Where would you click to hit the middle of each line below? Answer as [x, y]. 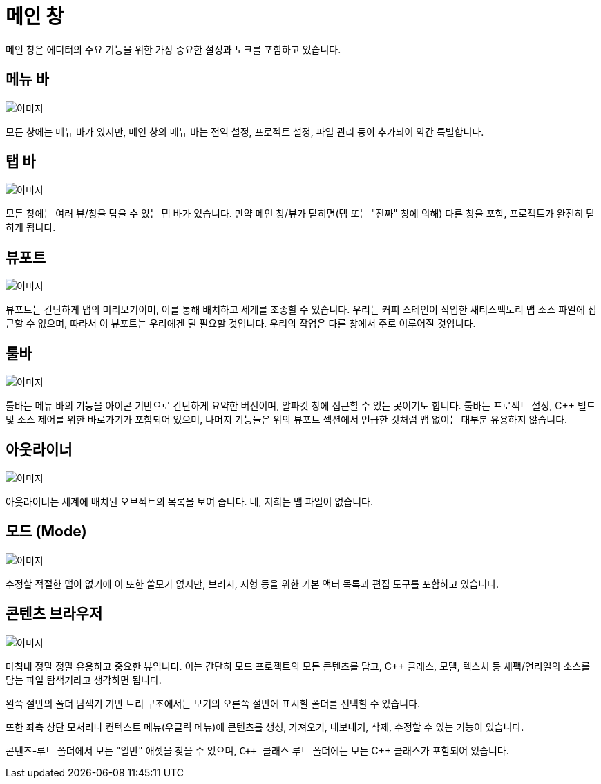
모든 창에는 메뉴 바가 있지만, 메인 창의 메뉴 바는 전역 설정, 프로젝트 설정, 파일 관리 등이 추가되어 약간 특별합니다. [245, 131]
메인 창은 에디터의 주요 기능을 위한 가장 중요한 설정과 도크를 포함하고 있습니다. [173, 49]
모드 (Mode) [46, 532]
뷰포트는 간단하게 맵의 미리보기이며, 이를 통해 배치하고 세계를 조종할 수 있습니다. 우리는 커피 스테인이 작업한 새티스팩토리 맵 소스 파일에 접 [301, 310]
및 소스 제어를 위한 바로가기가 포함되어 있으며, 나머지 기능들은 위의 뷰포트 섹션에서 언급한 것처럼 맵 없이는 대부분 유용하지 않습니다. [287, 420]
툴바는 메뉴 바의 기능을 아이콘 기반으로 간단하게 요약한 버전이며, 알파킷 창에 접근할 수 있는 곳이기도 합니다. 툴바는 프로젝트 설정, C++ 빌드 [300, 406]
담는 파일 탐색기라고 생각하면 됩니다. [84, 680]
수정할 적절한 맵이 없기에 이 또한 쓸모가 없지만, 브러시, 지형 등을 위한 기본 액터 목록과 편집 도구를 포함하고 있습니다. [252, 584]
